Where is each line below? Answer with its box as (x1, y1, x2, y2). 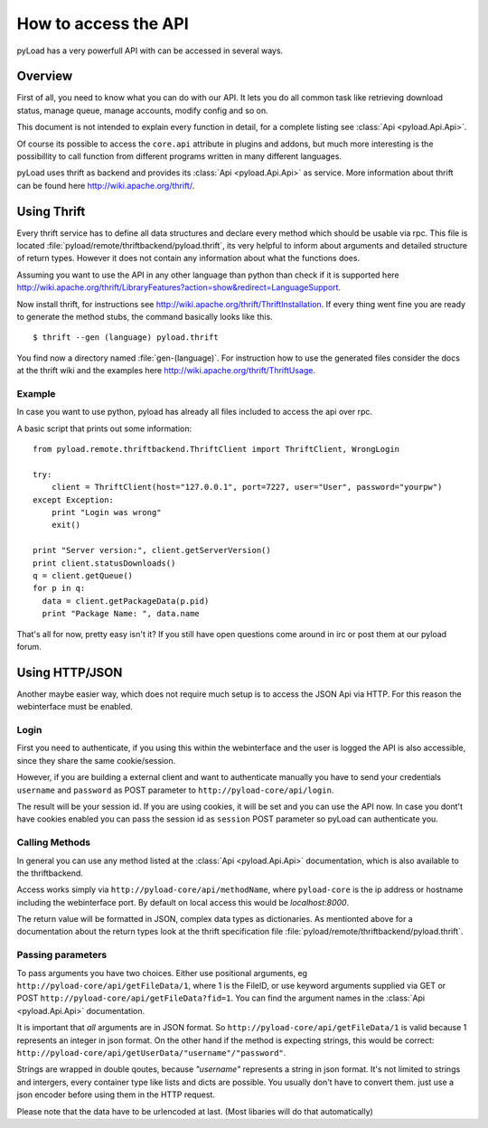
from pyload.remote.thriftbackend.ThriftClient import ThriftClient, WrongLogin (33, 444, 400, 455)
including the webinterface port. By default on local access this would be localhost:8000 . (16, 897, 350, 907)
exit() (51, 520, 81, 531)
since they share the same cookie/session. (16, 755, 176, 766)
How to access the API (16, 14, 189, 33)
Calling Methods (16, 836, 91, 849)
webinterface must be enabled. (16, 701, 133, 712)
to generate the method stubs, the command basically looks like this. (16, 312, 273, 323)
